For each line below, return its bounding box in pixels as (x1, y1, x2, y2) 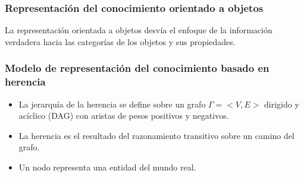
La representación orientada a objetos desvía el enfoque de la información (5, 24, 272, 36)
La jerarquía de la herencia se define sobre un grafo (18, 97, 206, 110)
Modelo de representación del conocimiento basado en (5, 61, 269, 75)
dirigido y (264, 97, 299, 110)
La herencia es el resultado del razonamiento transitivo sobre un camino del (18, 129, 294, 141)
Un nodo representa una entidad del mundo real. (18, 160, 196, 173)
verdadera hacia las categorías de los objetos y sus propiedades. (5, 35, 236, 48)
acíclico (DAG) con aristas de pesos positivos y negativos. (18, 109, 229, 122)
